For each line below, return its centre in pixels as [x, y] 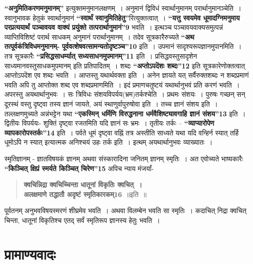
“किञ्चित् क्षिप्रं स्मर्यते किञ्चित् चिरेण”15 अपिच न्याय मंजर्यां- [79, 168]
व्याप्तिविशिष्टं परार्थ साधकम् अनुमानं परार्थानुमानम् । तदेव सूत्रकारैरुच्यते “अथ [99, 36]
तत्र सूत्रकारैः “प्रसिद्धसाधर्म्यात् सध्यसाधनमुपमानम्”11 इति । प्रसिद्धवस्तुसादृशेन [101, 55]
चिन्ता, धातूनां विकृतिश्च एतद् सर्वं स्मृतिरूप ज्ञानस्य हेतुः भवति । [82, 220]
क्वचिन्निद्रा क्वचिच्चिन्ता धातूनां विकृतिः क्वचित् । [83, 185]
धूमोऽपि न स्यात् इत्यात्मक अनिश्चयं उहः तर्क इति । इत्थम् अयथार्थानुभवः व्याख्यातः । [109, 142]
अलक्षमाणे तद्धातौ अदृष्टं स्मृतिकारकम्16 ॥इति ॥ [85, 194]
